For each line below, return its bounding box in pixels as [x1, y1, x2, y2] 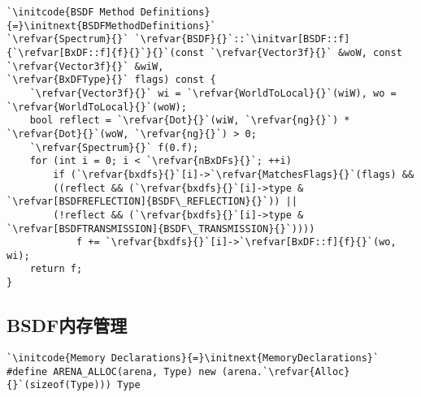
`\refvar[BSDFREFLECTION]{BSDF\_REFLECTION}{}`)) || [7, 196, 297, 208]
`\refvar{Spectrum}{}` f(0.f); [29, 141, 199, 153]
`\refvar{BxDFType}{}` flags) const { [7, 74, 216, 86]
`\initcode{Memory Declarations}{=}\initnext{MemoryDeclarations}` [7, 352, 380, 364]
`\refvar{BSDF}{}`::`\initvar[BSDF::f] [134, 33, 350, 45]
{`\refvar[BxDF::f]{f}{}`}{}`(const [7, 46, 205, 58]
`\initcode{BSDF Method [7, 6, 135, 18]
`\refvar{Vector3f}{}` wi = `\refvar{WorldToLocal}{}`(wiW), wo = [29, 87, 397, 99]
